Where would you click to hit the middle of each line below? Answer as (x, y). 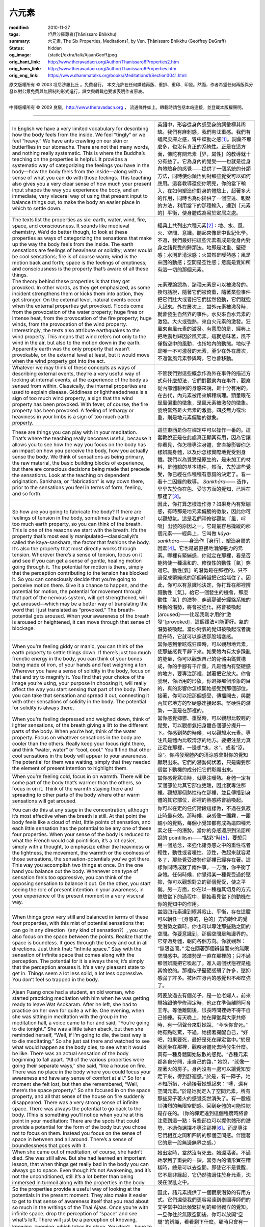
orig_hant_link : (25, 62)
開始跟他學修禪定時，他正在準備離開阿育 (204, 1003)
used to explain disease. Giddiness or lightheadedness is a (80, 392)
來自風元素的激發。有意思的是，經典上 (207, 329)
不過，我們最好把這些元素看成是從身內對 (204, 240)
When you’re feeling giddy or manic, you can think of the (78, 646)
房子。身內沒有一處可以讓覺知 (212, 1069)
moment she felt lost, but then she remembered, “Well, (75, 1084)
